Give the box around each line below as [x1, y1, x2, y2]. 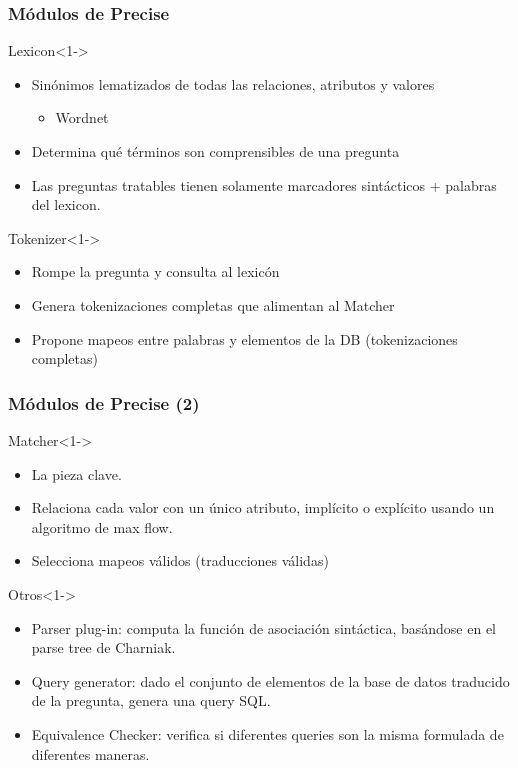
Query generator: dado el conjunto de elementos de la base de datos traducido [31, 670, 510, 691]
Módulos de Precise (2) [8, 390, 200, 415]
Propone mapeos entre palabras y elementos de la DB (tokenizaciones [31, 328, 458, 349]
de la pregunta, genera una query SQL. [31, 690, 271, 711]
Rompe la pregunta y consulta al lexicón [31, 261, 280, 282]
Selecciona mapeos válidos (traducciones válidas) [31, 550, 329, 571]
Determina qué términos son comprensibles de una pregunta [31, 141, 400, 161]
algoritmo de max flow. [31, 516, 173, 537]
